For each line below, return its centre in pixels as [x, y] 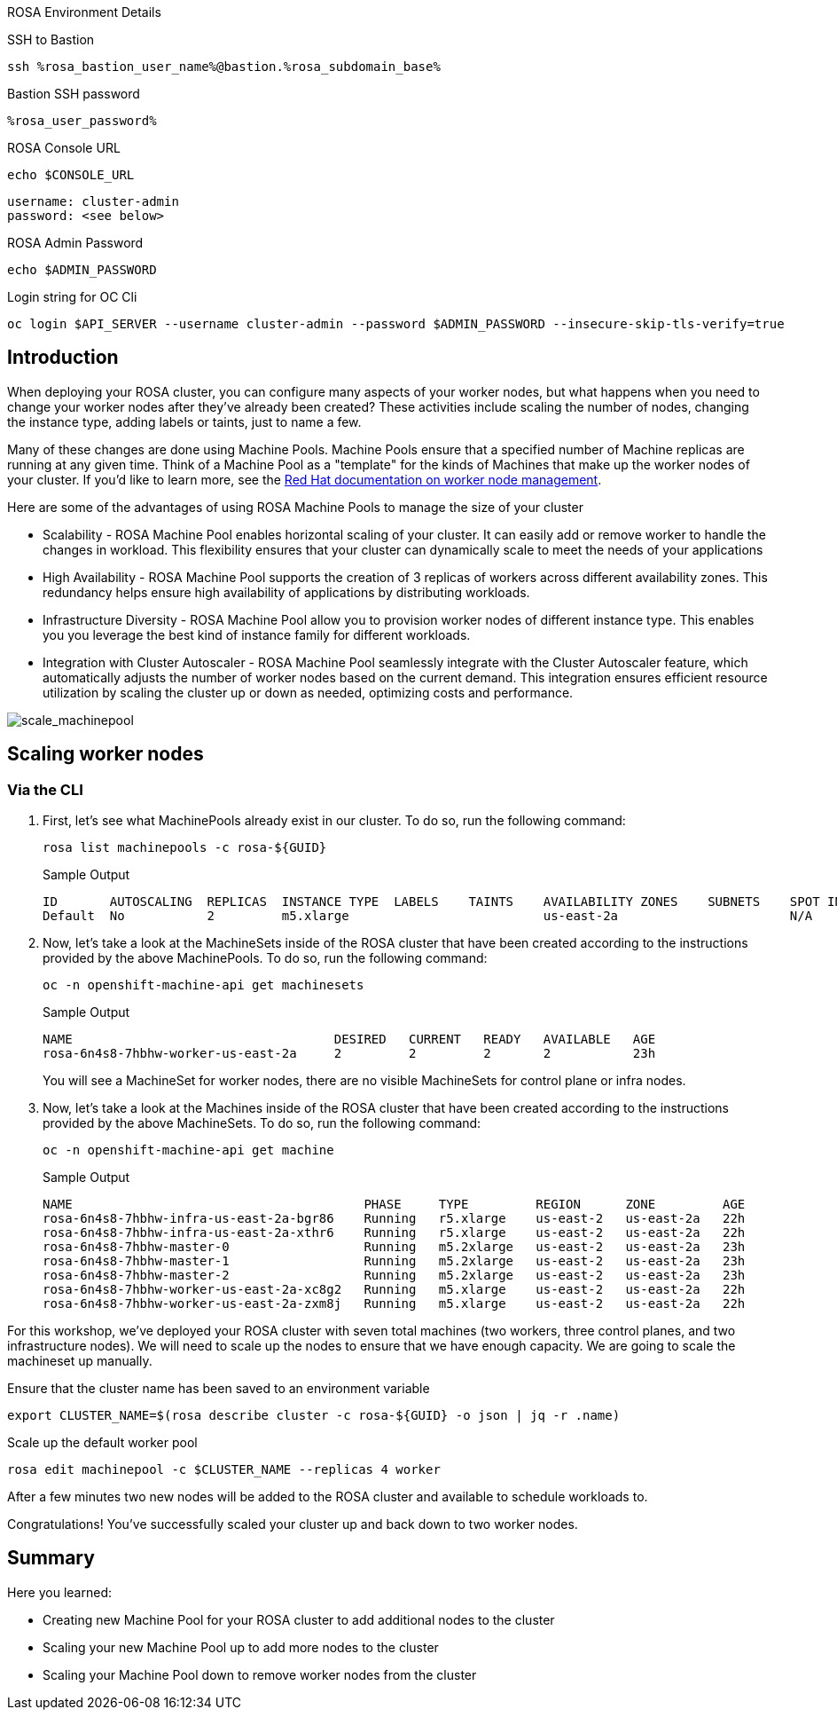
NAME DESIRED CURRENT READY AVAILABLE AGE [349, 1040]
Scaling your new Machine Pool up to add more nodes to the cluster [241, 1647]
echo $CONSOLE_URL [71, 175]
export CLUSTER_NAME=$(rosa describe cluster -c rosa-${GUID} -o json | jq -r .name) [314, 1416]
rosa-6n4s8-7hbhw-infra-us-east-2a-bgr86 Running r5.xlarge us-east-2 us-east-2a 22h [394, 1219]
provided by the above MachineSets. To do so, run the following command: [262, 1123]
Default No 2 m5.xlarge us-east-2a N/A [428, 916]
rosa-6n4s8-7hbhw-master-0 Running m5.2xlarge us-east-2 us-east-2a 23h [394, 1247]
